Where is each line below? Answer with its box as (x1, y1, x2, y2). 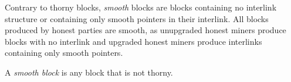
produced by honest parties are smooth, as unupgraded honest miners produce (5, 24, 286, 36)
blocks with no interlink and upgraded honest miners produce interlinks (5, 35, 262, 47)
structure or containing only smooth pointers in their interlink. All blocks (5, 12, 269, 24)
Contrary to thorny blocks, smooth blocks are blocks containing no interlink (5, 1, 277, 13)
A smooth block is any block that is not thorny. (5, 66, 173, 78)
